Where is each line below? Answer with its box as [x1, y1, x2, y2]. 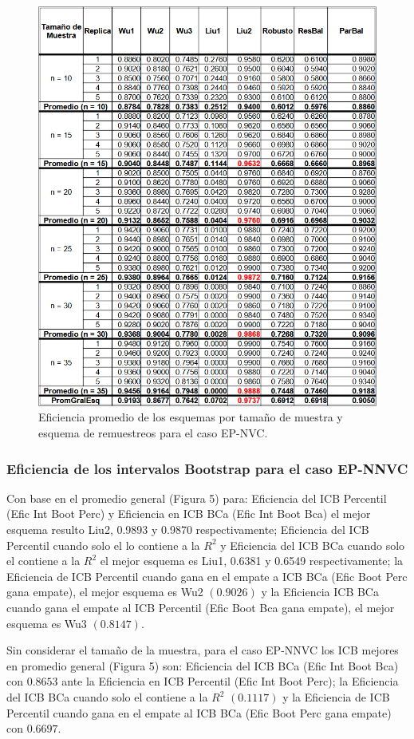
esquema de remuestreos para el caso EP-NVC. [38, 425, 268, 441]
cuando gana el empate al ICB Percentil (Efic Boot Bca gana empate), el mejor [6, 599, 395, 616]
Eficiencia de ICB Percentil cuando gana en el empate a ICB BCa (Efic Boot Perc [6, 567, 408, 584]
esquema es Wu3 [6, 615, 87, 631]
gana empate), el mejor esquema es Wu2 [6, 583, 203, 600]
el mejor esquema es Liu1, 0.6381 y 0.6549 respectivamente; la [100, 552, 404, 569]
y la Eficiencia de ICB [282, 689, 390, 705]
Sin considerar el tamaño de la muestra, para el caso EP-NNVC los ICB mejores [6, 642, 399, 658]
